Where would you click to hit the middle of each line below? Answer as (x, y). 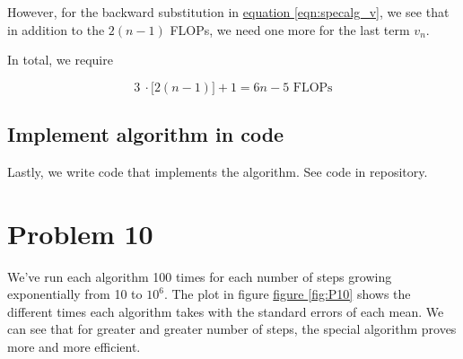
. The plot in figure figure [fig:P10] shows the (287, 294)
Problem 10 (80, 233)
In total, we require (60, 60)
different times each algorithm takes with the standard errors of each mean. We (226, 311)
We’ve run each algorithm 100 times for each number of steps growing (200, 276)
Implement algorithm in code (146, 134)
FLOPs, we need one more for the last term (290, 29)
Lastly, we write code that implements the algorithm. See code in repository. (218, 171)
